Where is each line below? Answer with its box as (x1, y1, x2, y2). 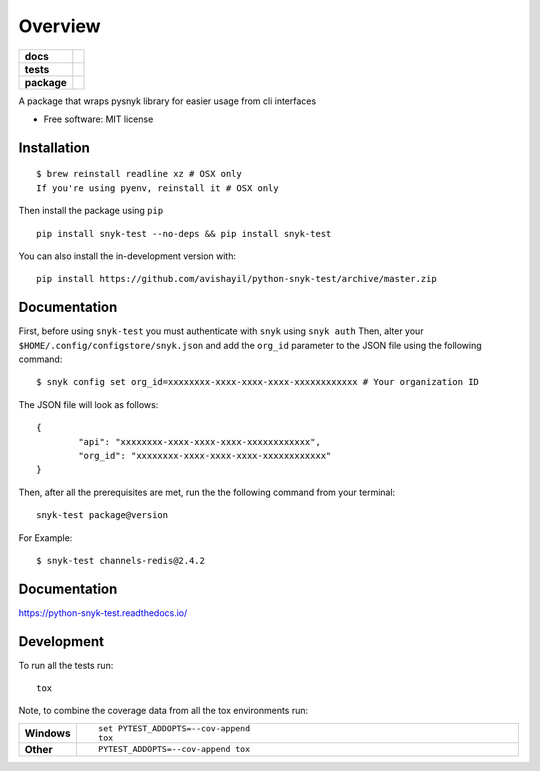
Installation (18, 139, 90, 156)
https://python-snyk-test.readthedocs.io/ (18, 606, 188, 619)
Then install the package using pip (18, 205, 164, 217)
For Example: (18, 531, 73, 544)
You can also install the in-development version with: (18, 250, 237, 262)
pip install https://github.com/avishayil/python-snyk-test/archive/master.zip (36, 273, 437, 285)
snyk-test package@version (36, 510, 169, 521)
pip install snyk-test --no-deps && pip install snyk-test (36, 228, 332, 239)
